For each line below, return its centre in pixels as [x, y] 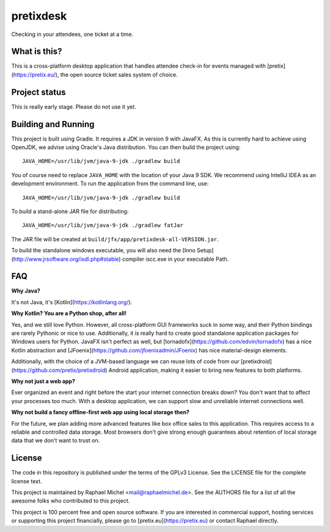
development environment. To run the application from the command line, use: [110, 184]
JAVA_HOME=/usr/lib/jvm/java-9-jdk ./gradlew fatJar [103, 225]
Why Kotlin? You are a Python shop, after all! [69, 313]
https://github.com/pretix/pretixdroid [59, 370]
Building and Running [53, 124]
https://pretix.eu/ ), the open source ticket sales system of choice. [96, 75]
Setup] [205, 250]
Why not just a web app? [43, 381]
